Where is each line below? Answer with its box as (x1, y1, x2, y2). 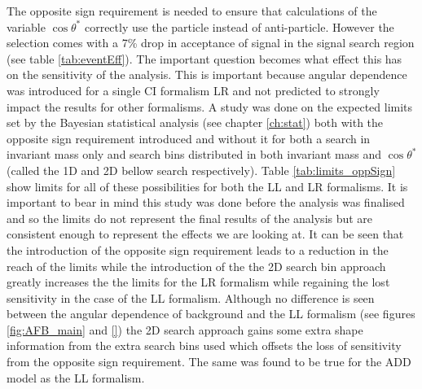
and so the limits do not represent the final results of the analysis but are (7, 209, 373, 226)
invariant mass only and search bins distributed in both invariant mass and (7, 146, 382, 163)
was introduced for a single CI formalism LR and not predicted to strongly (7, 81, 380, 98)
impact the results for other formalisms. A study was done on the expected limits (7, 98, 413, 115)
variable (7, 18, 46, 35)
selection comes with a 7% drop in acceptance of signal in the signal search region (7, 34, 415, 51)
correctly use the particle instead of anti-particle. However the (84, 18, 394, 35)
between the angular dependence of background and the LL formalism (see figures (7, 305, 415, 322)
